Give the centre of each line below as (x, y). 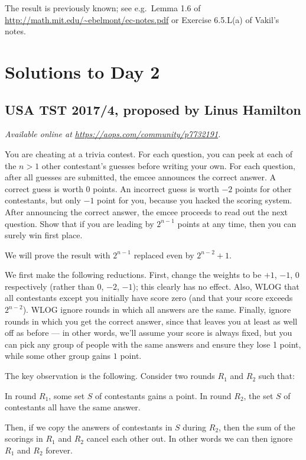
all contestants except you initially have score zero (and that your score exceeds (149, 298)
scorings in (24, 438)
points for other (263, 188)
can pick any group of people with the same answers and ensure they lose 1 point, (153, 344)
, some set (67, 395)
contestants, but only (43, 200)
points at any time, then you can (237, 223)
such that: (276, 376)
